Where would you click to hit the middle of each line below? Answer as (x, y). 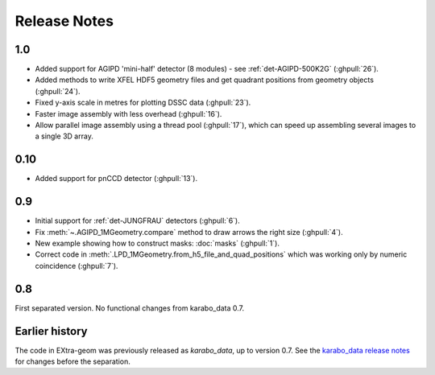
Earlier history (51, 331)
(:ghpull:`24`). (58, 91)
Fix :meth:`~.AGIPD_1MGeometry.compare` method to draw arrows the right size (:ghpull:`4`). (189, 232)
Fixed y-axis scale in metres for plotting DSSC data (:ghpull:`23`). (143, 103)
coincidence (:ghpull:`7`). (77, 266)
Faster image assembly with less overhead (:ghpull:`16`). (128, 113)
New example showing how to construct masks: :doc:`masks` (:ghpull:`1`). (157, 243)
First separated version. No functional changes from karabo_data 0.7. (130, 308)
